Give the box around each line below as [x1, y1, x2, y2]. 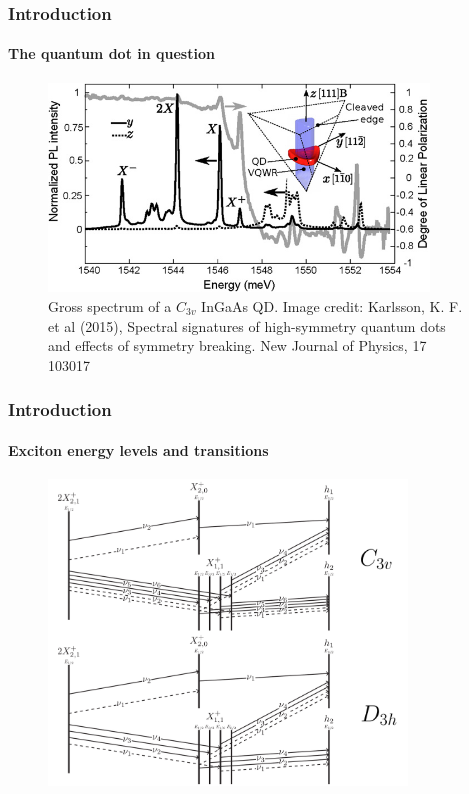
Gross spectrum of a [48, 295, 172, 316]
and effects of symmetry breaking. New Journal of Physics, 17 [48, 335, 427, 356]
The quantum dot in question [8, 43, 215, 64]
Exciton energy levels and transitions [8, 439, 269, 460]
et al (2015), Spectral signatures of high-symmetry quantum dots [48, 315, 446, 336]
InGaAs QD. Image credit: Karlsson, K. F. [201, 295, 463, 316]
